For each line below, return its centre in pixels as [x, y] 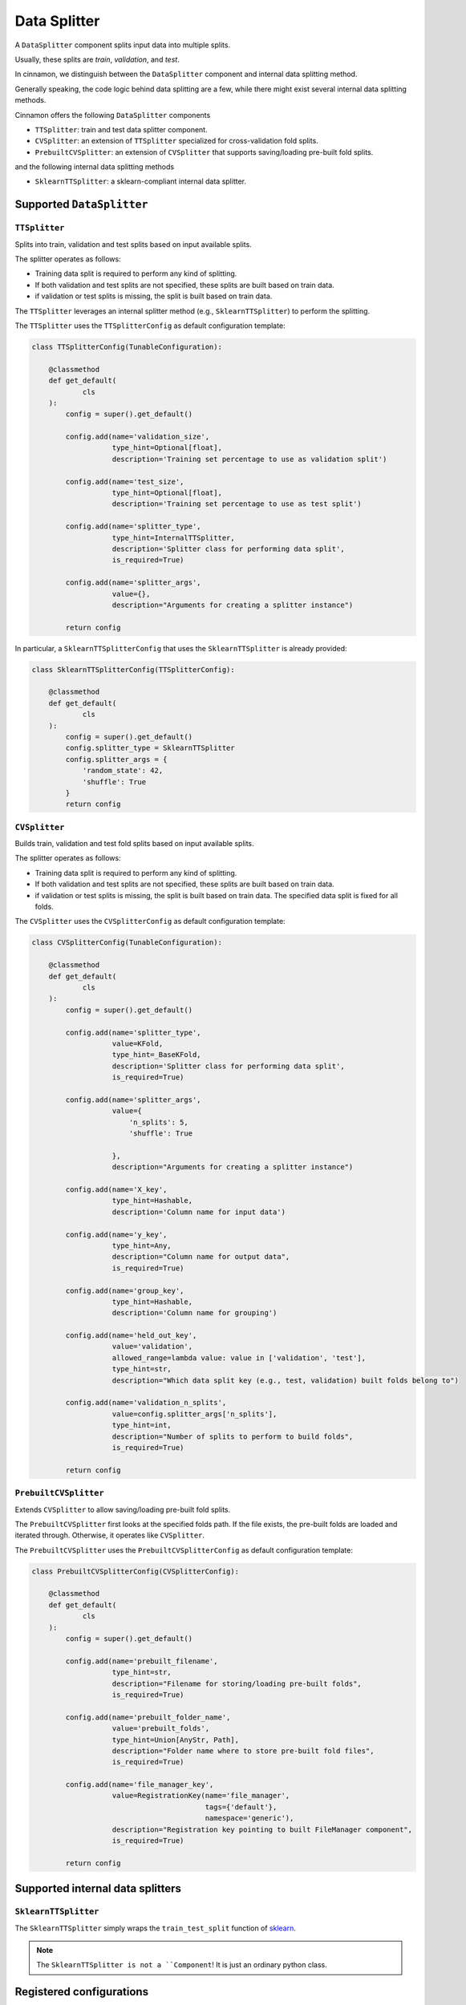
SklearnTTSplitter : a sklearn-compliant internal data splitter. [141, 181]
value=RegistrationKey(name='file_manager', [201, 1796]
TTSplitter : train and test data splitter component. [121, 129]
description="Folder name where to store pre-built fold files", [243, 1751]
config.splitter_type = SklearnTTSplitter [150, 748]
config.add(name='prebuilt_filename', [142, 1661]
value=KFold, [138, 1043]
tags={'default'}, [241, 1807]
